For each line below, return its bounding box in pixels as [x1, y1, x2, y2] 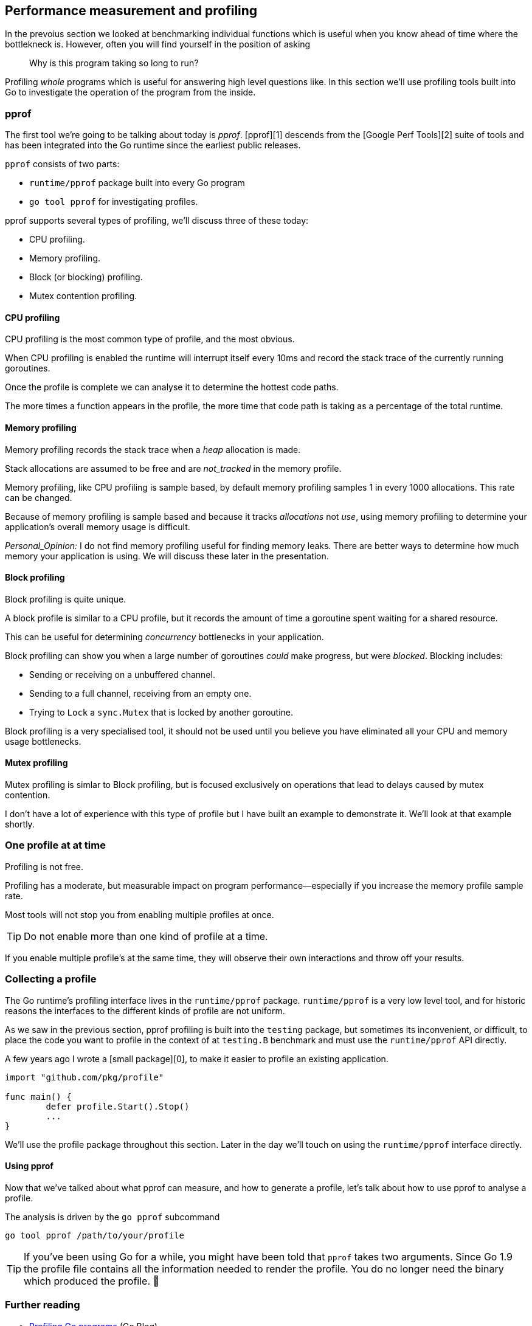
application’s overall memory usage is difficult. [5, 521, 190, 532]
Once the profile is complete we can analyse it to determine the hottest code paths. [5, 382, 339, 393]
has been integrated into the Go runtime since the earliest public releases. [5, 140, 301, 151]
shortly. [5, 819, 35, 830]
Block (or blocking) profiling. [29, 272, 143, 283]
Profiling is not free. [5, 861, 84, 872]
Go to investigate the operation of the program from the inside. [5, 87, 256, 98]
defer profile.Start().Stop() [46, 1101, 190, 1111]
